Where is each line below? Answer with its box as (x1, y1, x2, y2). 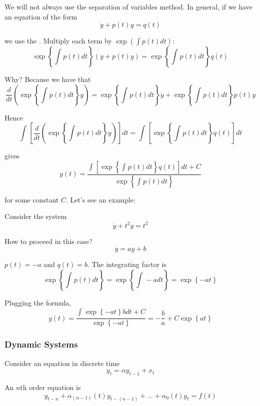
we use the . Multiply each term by (4, 35, 112, 46)
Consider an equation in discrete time (4, 357, 120, 368)
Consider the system (4, 211, 67, 221)
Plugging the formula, (4, 297, 71, 307)
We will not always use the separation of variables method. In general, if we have (4, 1, 252, 11)
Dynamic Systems (4, 338, 78, 350)
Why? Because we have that (4, 74, 91, 84)
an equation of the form (4, 11, 77, 21)
